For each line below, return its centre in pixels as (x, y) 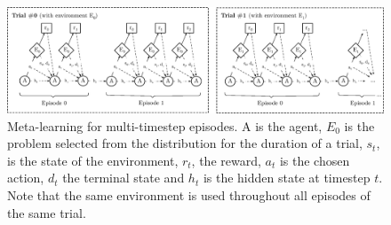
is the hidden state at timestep (287, 178)
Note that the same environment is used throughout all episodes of (189, 195)
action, (26, 178)
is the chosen (315, 160)
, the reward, (226, 160)
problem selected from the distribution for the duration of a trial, (185, 143)
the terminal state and (124, 178)
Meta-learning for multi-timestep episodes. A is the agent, (165, 125)
